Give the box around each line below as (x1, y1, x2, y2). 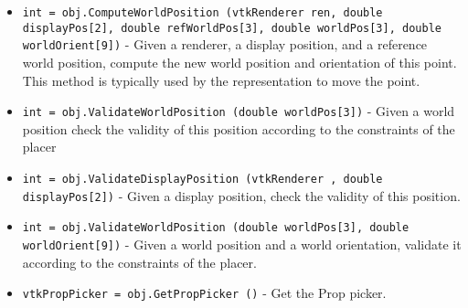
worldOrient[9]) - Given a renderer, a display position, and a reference (22, 35, 428, 54)
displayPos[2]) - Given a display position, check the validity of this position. (22, 186, 461, 205)
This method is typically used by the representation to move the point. (22, 70, 420, 90)
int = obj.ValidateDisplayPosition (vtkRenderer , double (22, 173, 383, 186)
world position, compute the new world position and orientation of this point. (22, 52, 457, 71)
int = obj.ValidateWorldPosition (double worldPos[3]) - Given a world (22, 101, 455, 121)
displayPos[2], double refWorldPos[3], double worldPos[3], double (22, 21, 441, 35)
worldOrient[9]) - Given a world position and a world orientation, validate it (22, 234, 462, 253)
